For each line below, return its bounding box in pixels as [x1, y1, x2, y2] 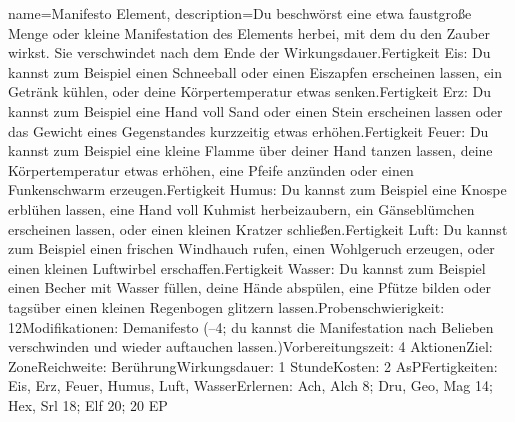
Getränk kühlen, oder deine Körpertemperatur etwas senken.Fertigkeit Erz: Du [8, 81, 492, 102]
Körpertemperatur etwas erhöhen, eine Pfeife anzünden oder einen [8, 159, 414, 180]
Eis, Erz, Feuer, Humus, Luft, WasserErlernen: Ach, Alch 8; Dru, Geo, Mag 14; [8, 375, 493, 396]
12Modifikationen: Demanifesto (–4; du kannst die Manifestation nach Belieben [8, 316, 494, 337]
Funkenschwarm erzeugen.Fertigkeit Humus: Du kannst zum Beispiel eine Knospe [8, 179, 507, 200]
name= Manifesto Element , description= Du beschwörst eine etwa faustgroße [8, 3, 472, 23]
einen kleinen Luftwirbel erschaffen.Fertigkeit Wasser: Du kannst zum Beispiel [8, 257, 486, 278]
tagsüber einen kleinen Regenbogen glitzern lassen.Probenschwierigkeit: [8, 296, 445, 317]
